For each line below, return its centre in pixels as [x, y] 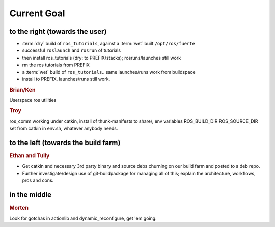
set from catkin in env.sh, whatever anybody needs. [64, 128]
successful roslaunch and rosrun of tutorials [72, 50]
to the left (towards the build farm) [65, 143]
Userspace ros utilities [33, 100]
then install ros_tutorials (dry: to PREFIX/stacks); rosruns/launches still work [102, 58]
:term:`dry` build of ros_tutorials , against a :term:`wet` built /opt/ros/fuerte [109, 44]
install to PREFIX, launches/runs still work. [66, 79]
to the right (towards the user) [58, 31]
